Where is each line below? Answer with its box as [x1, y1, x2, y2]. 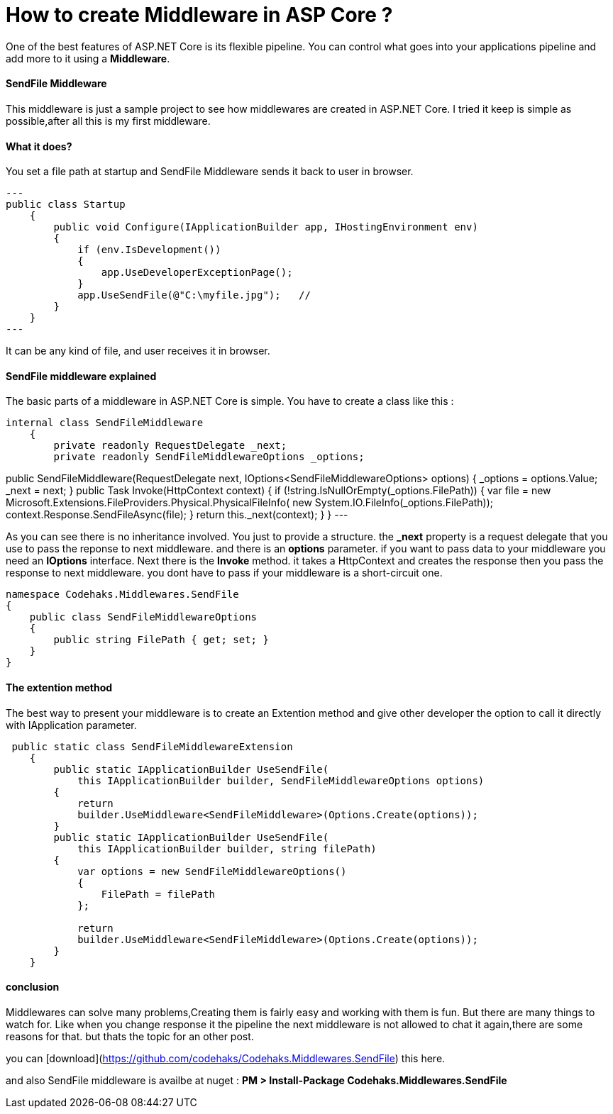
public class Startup [6, 199, 126, 211]
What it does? [6, 140, 72, 152]
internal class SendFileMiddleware [6, 417, 204, 429]
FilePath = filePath [101, 888, 216, 900]
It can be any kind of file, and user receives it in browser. [6, 345, 270, 357]
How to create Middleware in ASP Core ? [6, 3, 393, 27]
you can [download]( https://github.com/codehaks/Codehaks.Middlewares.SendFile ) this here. [6, 1052, 446, 1064]
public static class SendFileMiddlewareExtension [11, 740, 293, 752]
